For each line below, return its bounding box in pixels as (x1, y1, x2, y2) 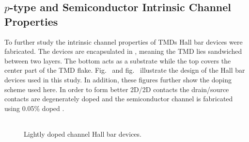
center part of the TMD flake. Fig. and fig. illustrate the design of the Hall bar (4, 65, 245, 75)
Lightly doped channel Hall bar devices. (24, 128, 141, 139)
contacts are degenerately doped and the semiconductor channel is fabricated (4, 94, 233, 104)
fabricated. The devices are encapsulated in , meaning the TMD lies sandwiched (4, 46, 242, 56)
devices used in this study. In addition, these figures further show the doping (4, 74, 232, 84)
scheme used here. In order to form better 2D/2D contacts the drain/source (4, 84, 229, 94)
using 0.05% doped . (4, 103, 64, 113)
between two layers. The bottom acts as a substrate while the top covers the (4, 55, 231, 65)
